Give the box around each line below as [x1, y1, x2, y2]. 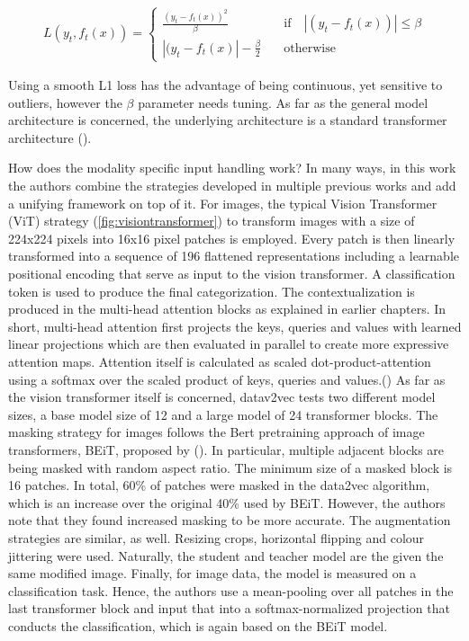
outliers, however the [8, 93, 122, 111]
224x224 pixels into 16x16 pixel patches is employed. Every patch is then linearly [8, 228, 455, 247]
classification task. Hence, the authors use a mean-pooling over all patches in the [8, 581, 454, 600]
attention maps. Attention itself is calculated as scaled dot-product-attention [8, 352, 431, 370]
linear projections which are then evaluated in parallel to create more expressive [8, 334, 449, 353]
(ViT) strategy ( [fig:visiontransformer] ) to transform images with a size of [8, 211, 415, 230]
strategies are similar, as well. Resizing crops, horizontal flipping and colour [8, 528, 425, 547]
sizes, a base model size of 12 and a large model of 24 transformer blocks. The [8, 405, 438, 423]
